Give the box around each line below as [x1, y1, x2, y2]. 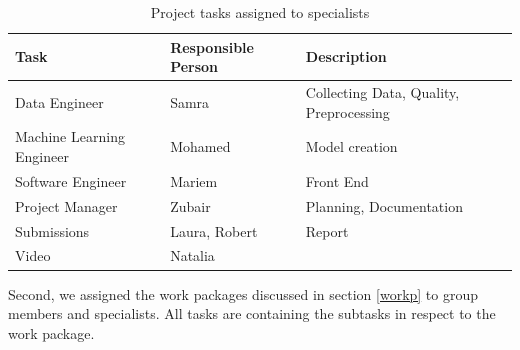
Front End [305, 170, 369, 191]
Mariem [170, 170, 218, 191]
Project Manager [15, 195, 118, 216]
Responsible [170, 36, 254, 57]
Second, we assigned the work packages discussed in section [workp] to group [8, 283, 479, 304]
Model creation [305, 136, 398, 157]
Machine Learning [15, 126, 125, 147]
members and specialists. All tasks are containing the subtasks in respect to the [8, 303, 496, 324]
